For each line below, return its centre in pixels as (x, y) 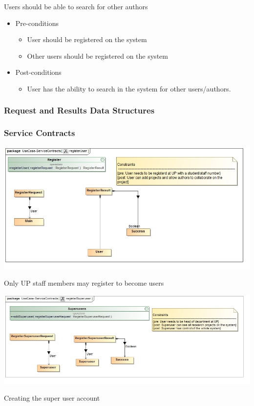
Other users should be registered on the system (97, 56)
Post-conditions (38, 72)
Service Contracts (40, 133)
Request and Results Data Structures (79, 110)
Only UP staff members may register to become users (84, 282)
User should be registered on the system (87, 39)
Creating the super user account (52, 397)
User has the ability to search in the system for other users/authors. (129, 88)
